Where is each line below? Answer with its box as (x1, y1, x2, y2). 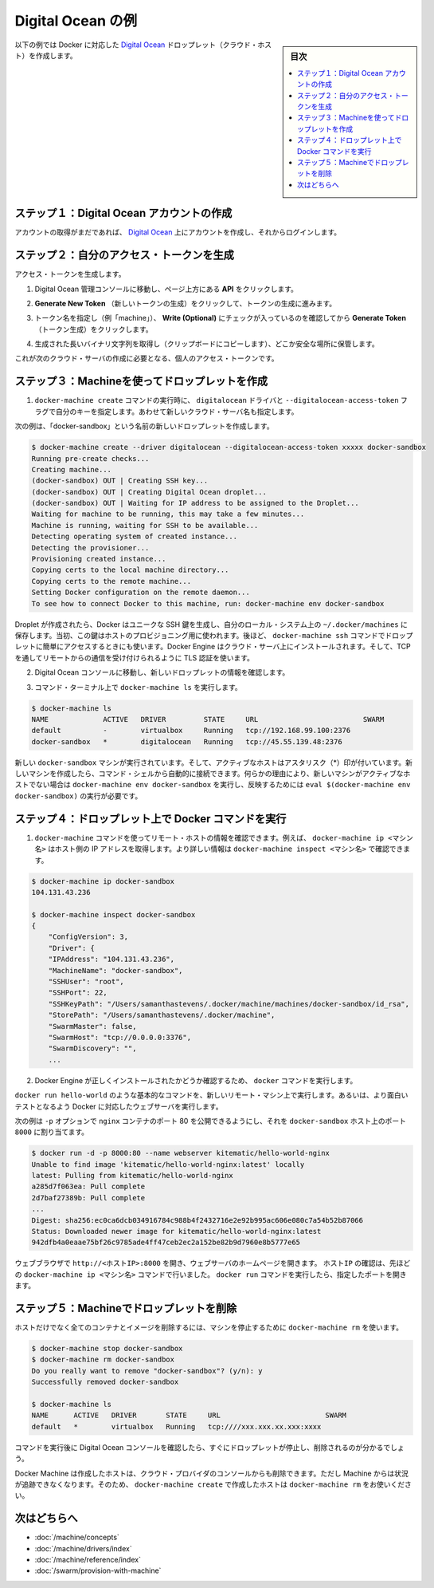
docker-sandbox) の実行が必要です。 (14, 790, 143, 801)
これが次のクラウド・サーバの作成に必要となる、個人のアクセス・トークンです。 (14, 353, 279, 363)
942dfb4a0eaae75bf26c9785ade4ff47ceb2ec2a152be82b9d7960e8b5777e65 (31, 1238, 301, 1247)
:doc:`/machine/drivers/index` (34, 1543, 132, 1553)
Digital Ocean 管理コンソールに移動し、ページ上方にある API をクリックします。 (34, 284, 299, 294)
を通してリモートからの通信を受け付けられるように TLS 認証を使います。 (14, 652, 254, 662)
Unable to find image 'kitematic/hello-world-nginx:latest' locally (31, 1160, 305, 1168)
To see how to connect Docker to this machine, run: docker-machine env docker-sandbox (31, 599, 385, 608)
